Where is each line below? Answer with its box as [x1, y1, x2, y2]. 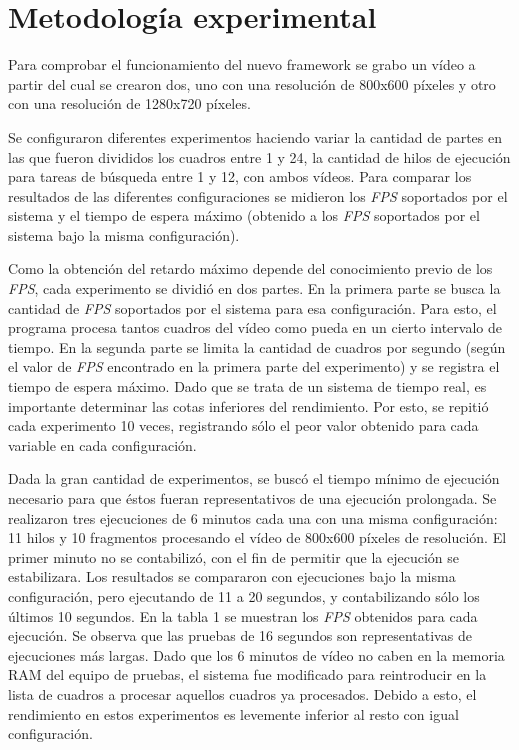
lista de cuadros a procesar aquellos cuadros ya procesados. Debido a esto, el [8, 683, 477, 704]
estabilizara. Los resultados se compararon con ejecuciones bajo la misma [8, 566, 456, 587]
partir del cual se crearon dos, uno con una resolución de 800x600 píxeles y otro [8, 73, 496, 94]
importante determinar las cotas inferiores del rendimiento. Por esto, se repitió [8, 395, 489, 416]
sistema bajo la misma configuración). [8, 224, 240, 245]
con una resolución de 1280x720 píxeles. [8, 93, 251, 114]
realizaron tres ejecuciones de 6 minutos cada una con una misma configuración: [8, 507, 498, 528]
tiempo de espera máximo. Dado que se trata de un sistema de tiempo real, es [8, 376, 487, 397]
